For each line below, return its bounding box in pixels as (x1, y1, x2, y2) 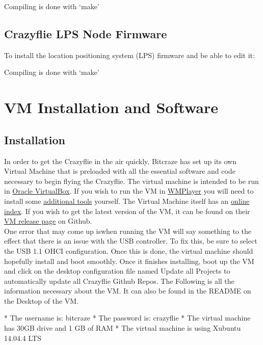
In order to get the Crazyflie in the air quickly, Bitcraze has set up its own (4, 155, 236, 166)
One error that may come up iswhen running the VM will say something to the (4, 225, 251, 236)
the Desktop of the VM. (4, 295, 79, 306)
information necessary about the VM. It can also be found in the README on (4, 285, 251, 296)
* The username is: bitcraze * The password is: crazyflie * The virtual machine (4, 312, 251, 323)
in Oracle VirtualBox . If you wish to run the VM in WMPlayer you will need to (4, 185, 254, 196)
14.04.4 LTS (4, 332, 41, 343)
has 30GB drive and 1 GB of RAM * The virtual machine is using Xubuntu (4, 323, 241, 333)
